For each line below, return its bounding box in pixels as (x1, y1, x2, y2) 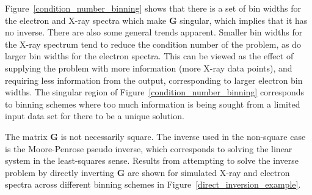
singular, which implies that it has (180, 13, 308, 26)
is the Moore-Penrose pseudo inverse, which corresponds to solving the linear (5, 142, 292, 155)
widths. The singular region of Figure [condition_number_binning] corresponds (5, 86, 305, 98)
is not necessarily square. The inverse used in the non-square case (60, 130, 306, 142)
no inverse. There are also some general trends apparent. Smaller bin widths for (5, 26, 303, 39)
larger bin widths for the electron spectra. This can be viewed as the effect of (5, 50, 294, 62)
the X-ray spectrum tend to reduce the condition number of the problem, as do (5, 37, 301, 50)
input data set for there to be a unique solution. (5, 109, 184, 122)
